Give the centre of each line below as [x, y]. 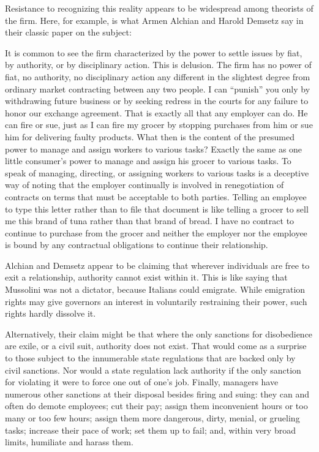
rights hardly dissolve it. [51, 313]
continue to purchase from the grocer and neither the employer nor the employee [156, 232]
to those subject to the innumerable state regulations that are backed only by [150, 358]
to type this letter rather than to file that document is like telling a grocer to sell [157, 209]
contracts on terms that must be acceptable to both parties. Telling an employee [156, 196]
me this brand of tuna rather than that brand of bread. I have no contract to [150, 221]
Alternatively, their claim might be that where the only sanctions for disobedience [159, 333]
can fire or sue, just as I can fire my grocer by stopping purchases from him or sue [159, 125]
